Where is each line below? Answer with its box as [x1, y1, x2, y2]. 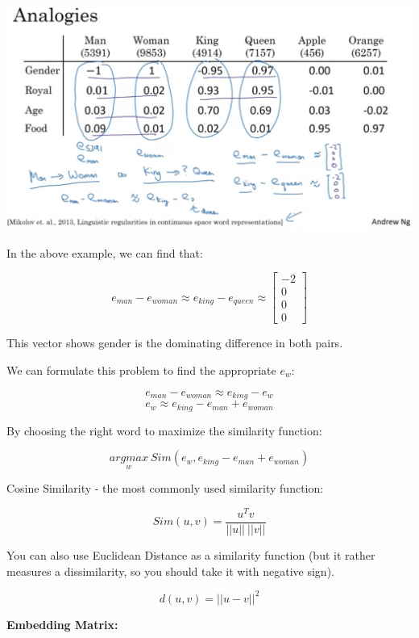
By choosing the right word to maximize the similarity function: [6, 422, 322, 439]
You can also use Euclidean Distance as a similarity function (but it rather [6, 547, 375, 564]
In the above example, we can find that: [6, 244, 203, 261]
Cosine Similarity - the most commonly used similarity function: [6, 480, 324, 497]
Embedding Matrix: [6, 615, 118, 632]
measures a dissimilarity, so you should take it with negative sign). [6, 562, 334, 579]
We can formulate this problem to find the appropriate [6, 362, 276, 378]
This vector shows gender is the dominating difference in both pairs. [6, 334, 343, 351]
